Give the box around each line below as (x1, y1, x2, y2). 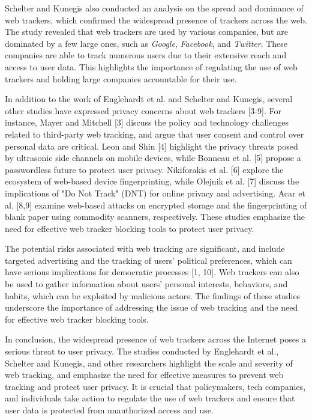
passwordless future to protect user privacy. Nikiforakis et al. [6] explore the (5, 163, 284, 175)
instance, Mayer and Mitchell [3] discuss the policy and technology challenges (5, 116, 289, 129)
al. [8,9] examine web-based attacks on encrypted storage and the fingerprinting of (5, 198, 307, 211)
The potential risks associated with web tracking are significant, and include (5, 242, 285, 255)
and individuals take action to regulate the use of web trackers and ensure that (5, 392, 295, 404)
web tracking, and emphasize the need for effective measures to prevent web (5, 368, 284, 381)
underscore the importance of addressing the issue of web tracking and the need (5, 301, 298, 314)
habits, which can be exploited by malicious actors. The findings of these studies (5, 289, 301, 302)
